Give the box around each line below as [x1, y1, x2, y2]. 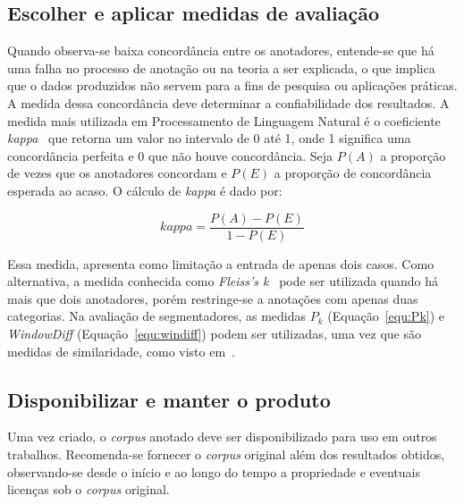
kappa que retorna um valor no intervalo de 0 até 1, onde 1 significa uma [7, 129, 411, 147]
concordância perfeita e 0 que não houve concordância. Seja [7, 146, 333, 164]
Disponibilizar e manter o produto [7, 385, 331, 413]
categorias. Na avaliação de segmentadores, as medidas [7, 307, 307, 325]
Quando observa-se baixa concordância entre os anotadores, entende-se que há [7, 41, 434, 60]
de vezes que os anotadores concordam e [7, 164, 227, 182]
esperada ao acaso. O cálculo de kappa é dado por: [7, 181, 283, 199]
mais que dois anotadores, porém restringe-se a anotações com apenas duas [7, 289, 418, 307]
